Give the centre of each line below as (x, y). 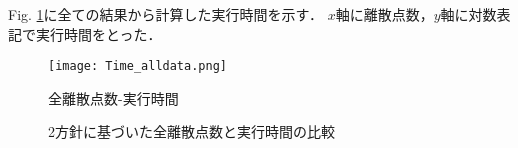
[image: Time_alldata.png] (137, 66)
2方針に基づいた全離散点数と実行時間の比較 (191, 131)
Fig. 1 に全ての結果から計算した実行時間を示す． (166, 14)
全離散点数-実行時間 (113, 97)
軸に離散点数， (384, 14)
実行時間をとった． (98, 33)
